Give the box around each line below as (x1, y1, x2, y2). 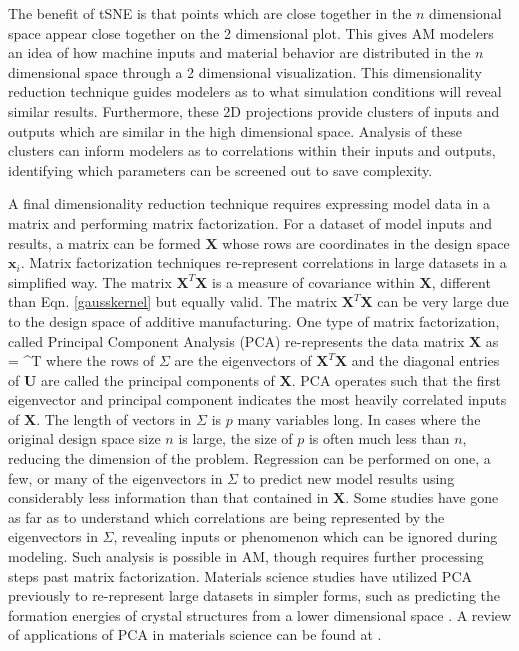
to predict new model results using (242, 467, 455, 488)
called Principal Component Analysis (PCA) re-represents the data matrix (8, 330, 465, 351)
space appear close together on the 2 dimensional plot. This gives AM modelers (8, 22, 494, 43)
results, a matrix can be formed (8, 232, 201, 253)
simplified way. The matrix (8, 271, 172, 292)
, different (431, 271, 491, 292)
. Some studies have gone (345, 487, 499, 508)
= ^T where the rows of (8, 350, 155, 371)
